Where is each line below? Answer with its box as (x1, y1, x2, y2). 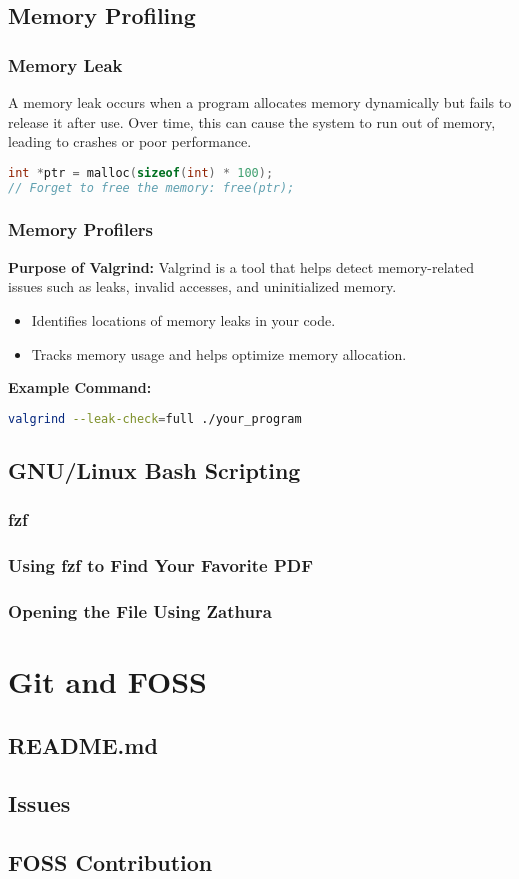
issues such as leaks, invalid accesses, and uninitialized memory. (8, 276, 397, 297)
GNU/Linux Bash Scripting (8, 454, 301, 485)
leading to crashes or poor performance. (8, 131, 252, 152)
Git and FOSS (8, 661, 207, 702)
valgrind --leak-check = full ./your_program (8, 411, 302, 426)
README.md (8, 729, 158, 760)
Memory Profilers (8, 217, 154, 242)
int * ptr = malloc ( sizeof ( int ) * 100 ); (8, 165, 274, 180)
